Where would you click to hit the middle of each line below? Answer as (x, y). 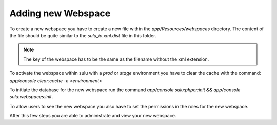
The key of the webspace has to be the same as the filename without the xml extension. (116, 59)
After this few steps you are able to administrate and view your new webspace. (93, 116)
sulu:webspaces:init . (31, 97)
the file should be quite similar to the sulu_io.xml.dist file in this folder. (83, 35)
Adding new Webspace (60, 13)
